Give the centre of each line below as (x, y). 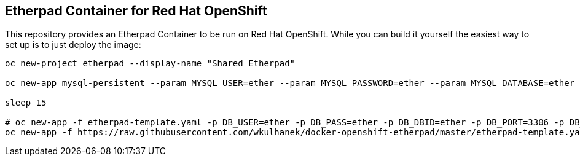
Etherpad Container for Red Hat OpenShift (136, 11)
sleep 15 (26, 103)
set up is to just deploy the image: (73, 45)
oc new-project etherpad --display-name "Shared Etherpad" (150, 64)
